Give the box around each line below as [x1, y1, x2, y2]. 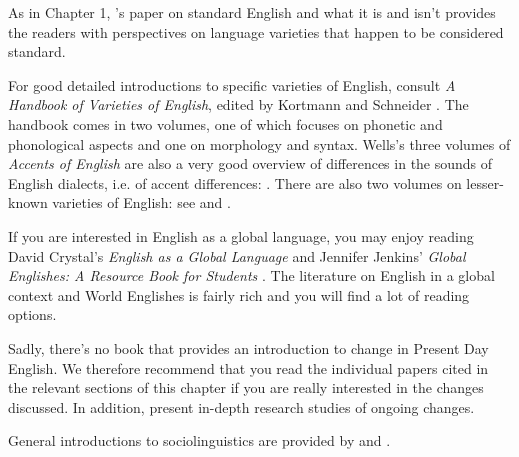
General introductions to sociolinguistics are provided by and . [8, 430, 391, 451]
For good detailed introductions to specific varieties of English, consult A [8, 74, 456, 95]
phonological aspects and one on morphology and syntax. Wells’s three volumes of [8, 133, 511, 154]
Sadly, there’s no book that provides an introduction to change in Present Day [8, 337, 489, 358]
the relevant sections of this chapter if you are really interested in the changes [8, 377, 484, 398]
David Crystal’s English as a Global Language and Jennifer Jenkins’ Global [8, 245, 466, 266]
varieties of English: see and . [52, 192, 231, 213]
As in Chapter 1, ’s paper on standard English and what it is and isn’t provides [8, 2, 496, 22]
